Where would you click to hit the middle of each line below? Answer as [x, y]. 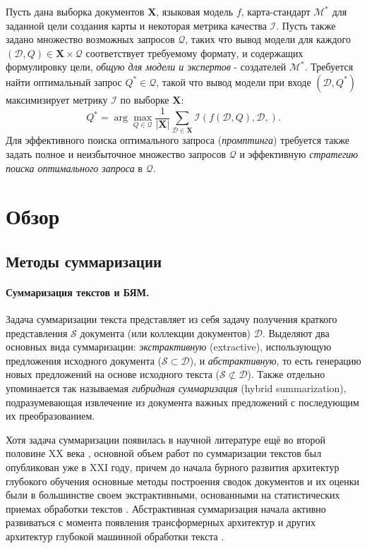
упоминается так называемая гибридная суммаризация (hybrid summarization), [176, 388]
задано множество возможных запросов [90, 39]
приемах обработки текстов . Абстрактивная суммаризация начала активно [166, 508]
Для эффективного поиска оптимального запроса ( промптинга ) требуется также [178, 140]
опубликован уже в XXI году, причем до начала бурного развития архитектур [173, 467]
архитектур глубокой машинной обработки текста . [115, 536]
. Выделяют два [296, 333]
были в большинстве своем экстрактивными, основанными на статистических [173, 495]
